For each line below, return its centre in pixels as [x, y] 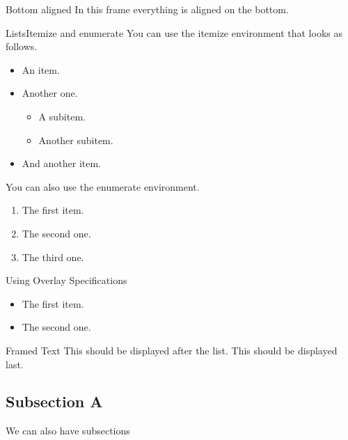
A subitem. [62, 116]
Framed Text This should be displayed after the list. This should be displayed [172, 350]
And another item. [62, 163]
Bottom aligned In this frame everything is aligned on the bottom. [147, 9]
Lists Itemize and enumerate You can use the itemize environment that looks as [174, 32]
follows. [22, 46]
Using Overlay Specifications [66, 280]
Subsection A [54, 401]
